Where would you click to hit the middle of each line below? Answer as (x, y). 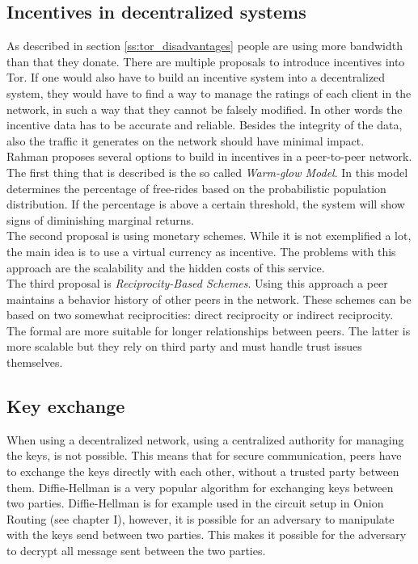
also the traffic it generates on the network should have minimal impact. (186, 140)
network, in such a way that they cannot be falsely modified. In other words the (205, 109)
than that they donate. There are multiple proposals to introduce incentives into (206, 61)
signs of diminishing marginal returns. (100, 219)
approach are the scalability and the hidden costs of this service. (166, 267)
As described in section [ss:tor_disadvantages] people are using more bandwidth (205, 46)
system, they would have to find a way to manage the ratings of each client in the (209, 93)
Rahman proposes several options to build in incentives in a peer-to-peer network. (209, 156)
